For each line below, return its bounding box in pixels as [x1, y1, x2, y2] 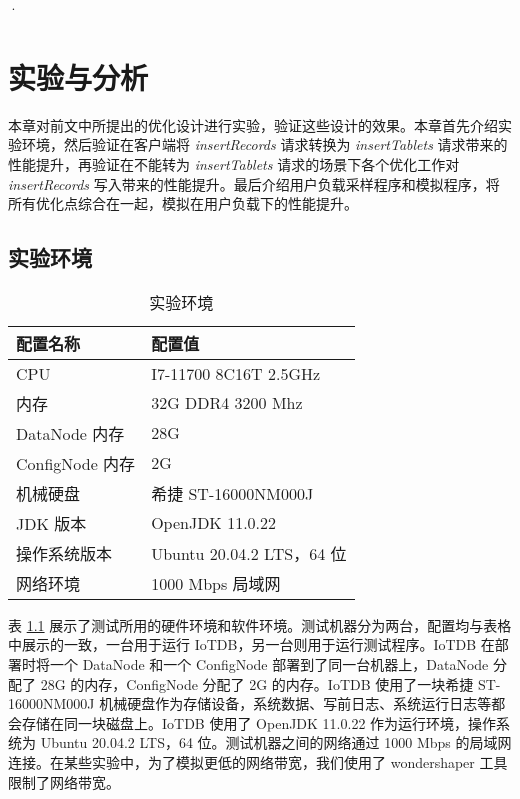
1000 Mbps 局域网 [151, 571, 281, 595]
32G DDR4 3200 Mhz [151, 391, 303, 415]
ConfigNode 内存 [16, 451, 136, 475]
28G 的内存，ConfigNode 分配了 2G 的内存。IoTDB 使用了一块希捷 [40, 673, 474, 694]
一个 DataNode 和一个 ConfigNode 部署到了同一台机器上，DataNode [49, 654, 489, 675]
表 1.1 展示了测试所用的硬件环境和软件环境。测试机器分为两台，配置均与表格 [8, 614, 512, 635]
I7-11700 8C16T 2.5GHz [151, 361, 321, 385]
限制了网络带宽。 [8, 771, 120, 792]
